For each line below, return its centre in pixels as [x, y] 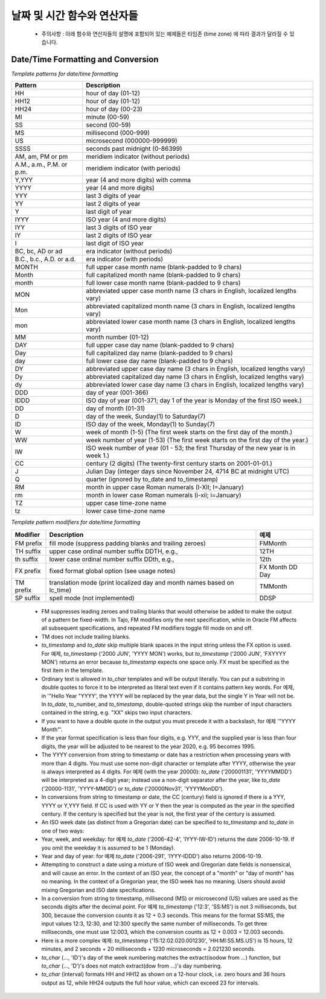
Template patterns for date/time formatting [65, 74]
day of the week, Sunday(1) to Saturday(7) [145, 416]
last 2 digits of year [113, 204]
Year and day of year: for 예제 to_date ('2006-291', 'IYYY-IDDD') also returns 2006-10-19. [152, 856]
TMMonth [273, 586]
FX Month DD [279, 567]
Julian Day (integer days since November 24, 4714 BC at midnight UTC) [187, 472]
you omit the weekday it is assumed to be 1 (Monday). [108, 848]
